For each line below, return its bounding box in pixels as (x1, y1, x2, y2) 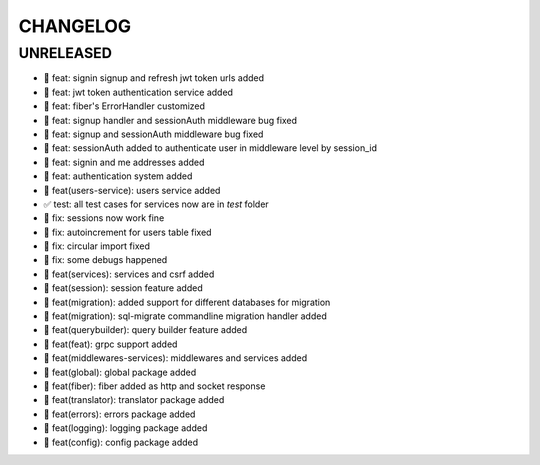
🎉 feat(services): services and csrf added (43, 268, 215, 280)
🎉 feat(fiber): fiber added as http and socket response (43, 380, 266, 392)
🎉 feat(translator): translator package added (43, 394, 225, 406)
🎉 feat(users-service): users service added (43, 184, 221, 196)
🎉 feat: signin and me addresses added (43, 156, 205, 168)
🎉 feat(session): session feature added (43, 282, 204, 294)
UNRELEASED (18, 44, 112, 62)
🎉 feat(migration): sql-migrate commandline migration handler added (43, 310, 327, 322)
